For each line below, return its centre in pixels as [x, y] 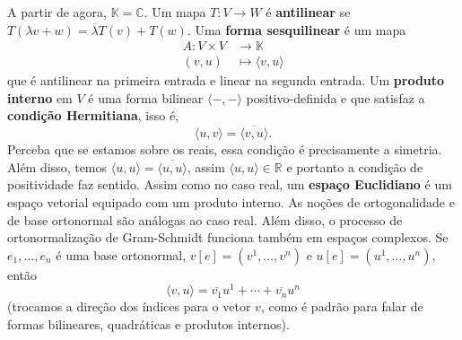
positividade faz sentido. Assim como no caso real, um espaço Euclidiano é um [230, 184]
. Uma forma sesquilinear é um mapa [296, 29]
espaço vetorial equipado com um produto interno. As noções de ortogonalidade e [231, 202]
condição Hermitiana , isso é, [93, 115]
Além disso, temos [57, 166]
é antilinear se [308, 12]
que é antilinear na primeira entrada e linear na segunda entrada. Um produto [226, 80]
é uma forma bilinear [146, 97]
